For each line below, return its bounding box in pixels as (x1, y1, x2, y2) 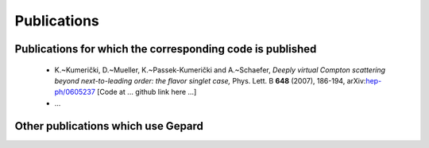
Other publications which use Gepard (14, 119, 204, 133)
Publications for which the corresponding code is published (14, 42, 317, 56)
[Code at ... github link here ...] (96, 88, 197, 97)
